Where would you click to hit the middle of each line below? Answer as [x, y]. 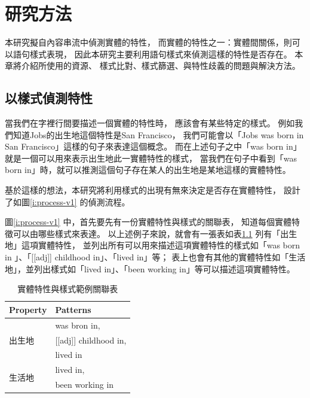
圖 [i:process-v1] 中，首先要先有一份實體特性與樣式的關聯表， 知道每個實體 [148, 222]
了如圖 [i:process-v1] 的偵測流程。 [67, 201]
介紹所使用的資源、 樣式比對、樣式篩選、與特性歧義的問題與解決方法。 [161, 66]
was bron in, [78, 325]
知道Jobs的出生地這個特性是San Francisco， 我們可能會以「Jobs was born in [158, 134]
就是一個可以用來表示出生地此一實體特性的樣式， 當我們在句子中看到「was [151, 158]
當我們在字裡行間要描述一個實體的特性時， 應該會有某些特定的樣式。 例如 [150, 123]
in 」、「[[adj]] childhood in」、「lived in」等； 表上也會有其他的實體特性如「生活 [155, 257]
